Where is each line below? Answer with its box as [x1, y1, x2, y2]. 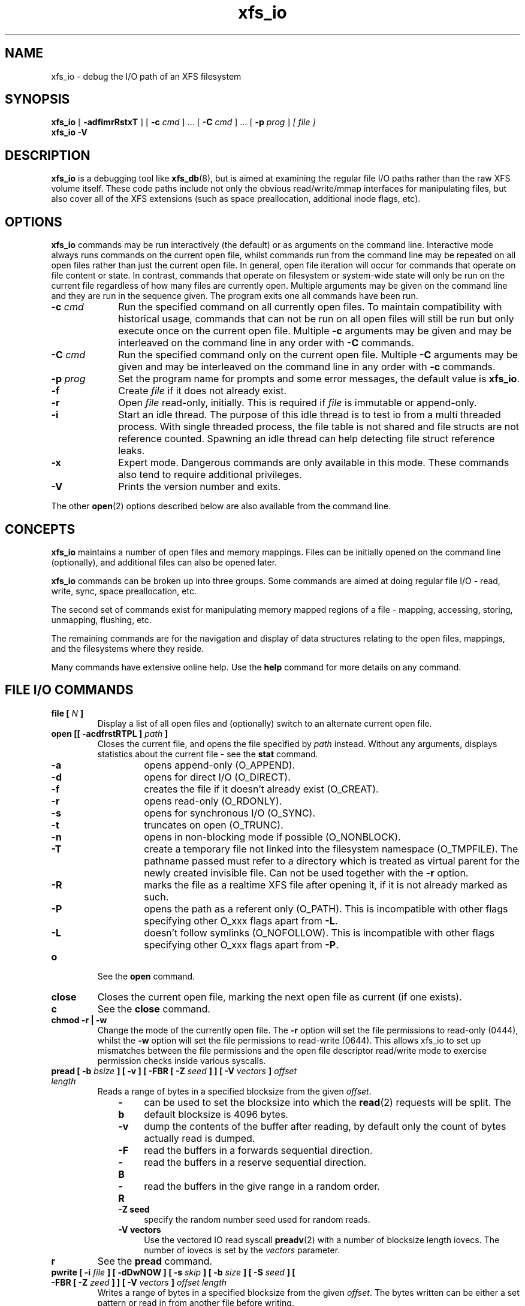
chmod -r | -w [51, 1014, 107, 1025]
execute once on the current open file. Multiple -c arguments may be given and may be [118, 325, 512, 337]
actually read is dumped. [144, 1132, 255, 1144]
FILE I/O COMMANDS [5, 682, 134, 698]
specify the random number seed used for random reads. [144, 1214, 370, 1225]
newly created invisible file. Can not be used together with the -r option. [144, 866, 469, 879]
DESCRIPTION [5, 147, 90, 163]
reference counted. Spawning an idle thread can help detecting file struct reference [118, 433, 495, 445]
